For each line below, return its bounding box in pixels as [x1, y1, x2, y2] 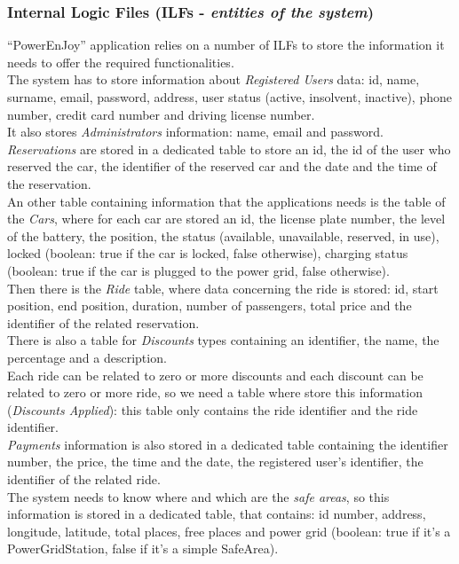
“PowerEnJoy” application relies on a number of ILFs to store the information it [7, 35, 445, 54]
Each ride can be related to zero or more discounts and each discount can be [7, 365, 423, 384]
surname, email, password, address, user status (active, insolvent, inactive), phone [7, 88, 452, 106]
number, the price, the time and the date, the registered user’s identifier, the [7, 452, 423, 471]
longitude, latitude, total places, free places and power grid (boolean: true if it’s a [7, 521, 451, 540]
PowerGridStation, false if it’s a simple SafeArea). [7, 539, 279, 558]
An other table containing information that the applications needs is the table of [7, 192, 446, 210]
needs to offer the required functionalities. [7, 52, 234, 71]
